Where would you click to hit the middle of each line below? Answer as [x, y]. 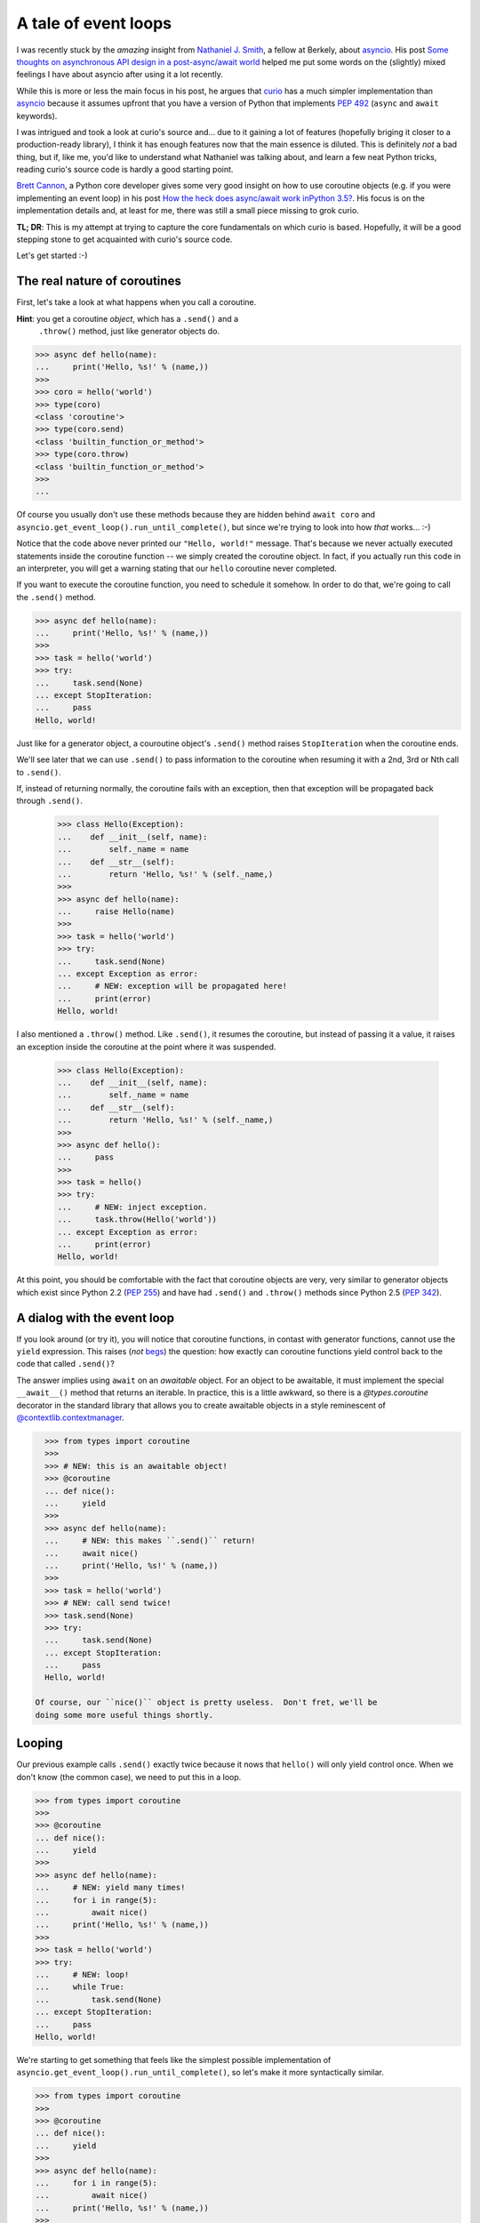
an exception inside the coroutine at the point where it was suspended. [146, 1047]
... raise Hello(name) [116, 912]
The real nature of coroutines [99, 281]
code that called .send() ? [65, 1364]
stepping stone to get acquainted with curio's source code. [124, 239]
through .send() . [50, 801]
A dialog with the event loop [96, 1317]
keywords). [37, 116]
